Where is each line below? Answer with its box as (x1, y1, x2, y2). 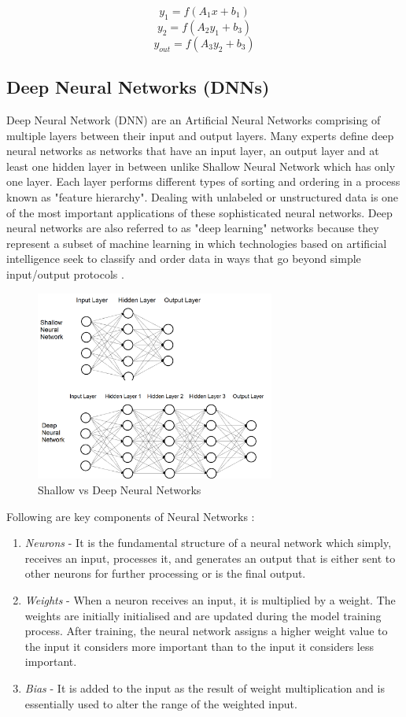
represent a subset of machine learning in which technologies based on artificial (6, 235, 387, 251)
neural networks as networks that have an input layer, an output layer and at (6, 142, 379, 159)
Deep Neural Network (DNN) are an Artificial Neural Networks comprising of (6, 112, 381, 128)
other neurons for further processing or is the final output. (24, 565, 306, 582)
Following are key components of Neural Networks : (6, 508, 255, 524)
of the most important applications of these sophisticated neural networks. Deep (6, 204, 393, 220)
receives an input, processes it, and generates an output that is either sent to (24, 549, 396, 566)
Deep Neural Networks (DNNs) (6, 75, 270, 99)
